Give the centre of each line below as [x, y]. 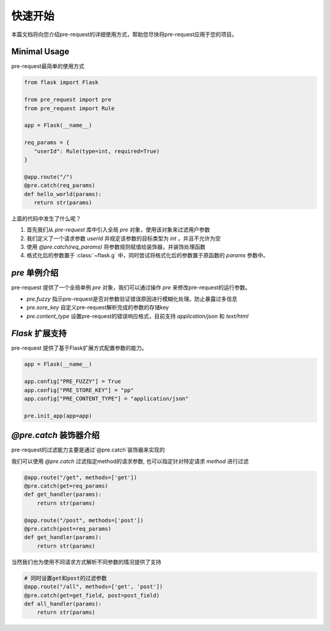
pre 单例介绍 [35, 273]
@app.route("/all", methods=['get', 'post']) [94, 587]
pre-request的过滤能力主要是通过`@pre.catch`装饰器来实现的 [88, 450]
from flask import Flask [61, 82]
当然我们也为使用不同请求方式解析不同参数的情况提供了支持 [86, 562]
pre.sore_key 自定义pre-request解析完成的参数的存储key [98, 308]
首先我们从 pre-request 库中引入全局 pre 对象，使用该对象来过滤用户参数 [118, 230]
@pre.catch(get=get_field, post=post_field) [92, 595]
